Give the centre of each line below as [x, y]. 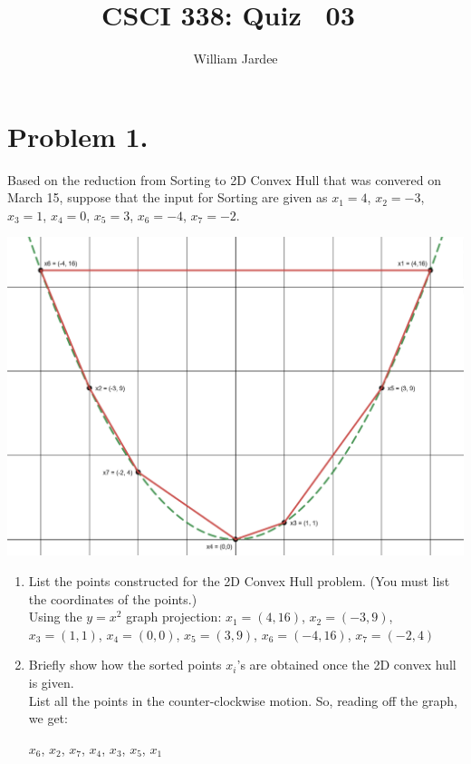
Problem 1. [78, 136]
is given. [51, 682]
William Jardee [235, 59]
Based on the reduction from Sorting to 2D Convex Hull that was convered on [225, 179]
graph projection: [174, 617]
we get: [48, 718]
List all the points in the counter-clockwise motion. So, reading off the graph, [243, 700]
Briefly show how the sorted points [125, 665]
